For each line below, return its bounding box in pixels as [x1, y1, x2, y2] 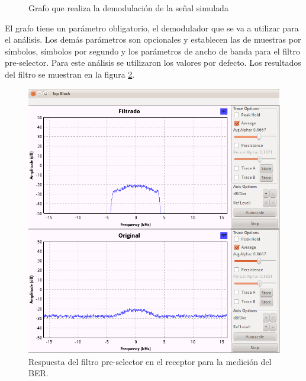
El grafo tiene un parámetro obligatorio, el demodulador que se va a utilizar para [5, 21, 299, 34]
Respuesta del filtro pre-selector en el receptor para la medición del [28, 355, 272, 367]
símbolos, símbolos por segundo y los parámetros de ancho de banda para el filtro [5, 44, 300, 57]
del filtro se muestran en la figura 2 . [5, 68, 135, 80]
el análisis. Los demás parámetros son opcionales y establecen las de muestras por [5, 33, 301, 46]
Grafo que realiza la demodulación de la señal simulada [28, 2, 228, 14]
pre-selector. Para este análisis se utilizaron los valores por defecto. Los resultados [5, 56, 301, 69]
